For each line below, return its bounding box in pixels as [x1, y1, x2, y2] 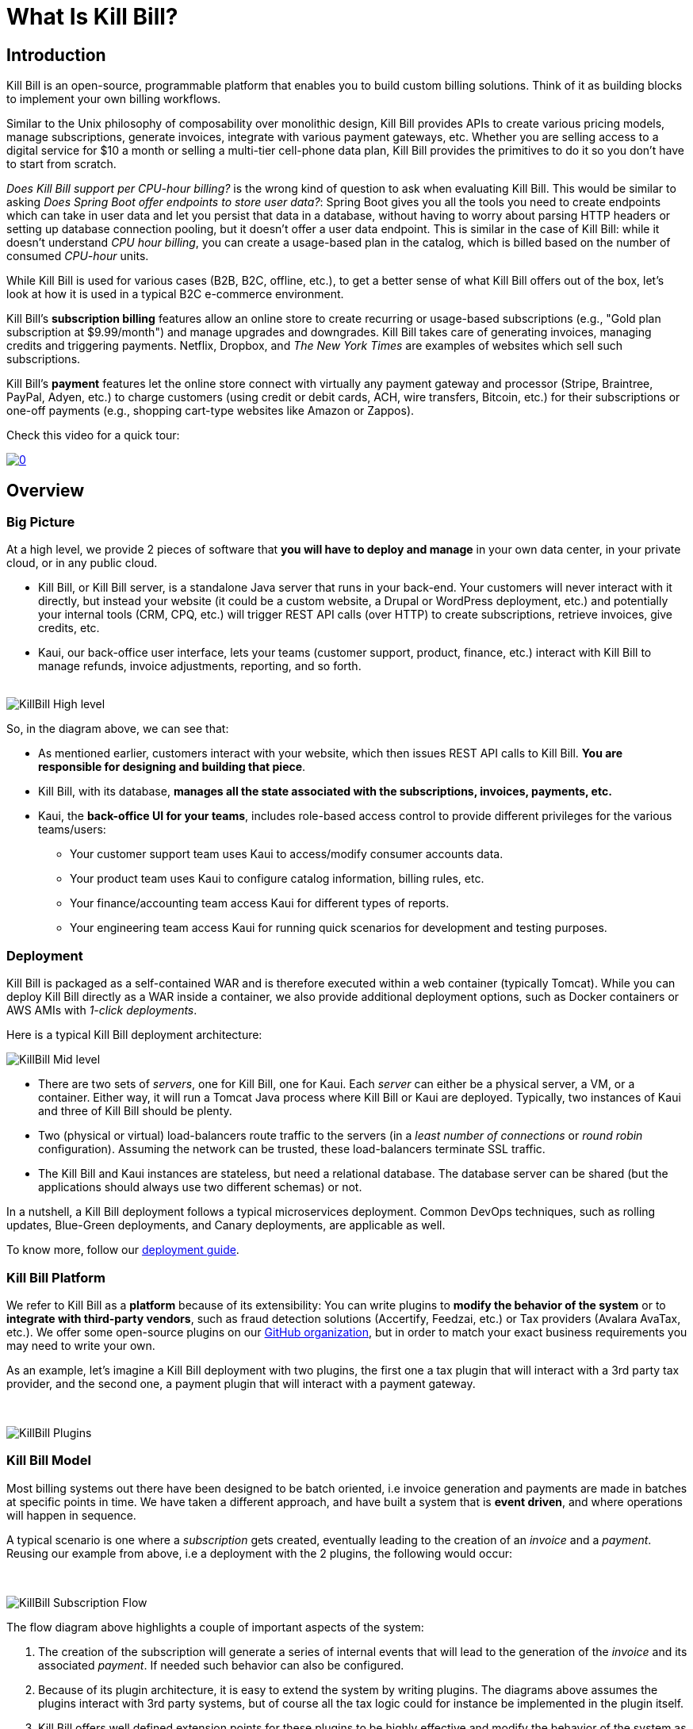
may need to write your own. [6, 1338, 155, 1352]
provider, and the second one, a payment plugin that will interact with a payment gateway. [6, 1376, 476, 1390]
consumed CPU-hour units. [6, 249, 149, 263]
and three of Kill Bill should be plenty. [38, 1104, 232, 1118]
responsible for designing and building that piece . [38, 760, 306, 774]
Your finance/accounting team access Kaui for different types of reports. [70, 896, 450, 911]
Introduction [6, 44, 106, 65]
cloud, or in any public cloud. [6, 556, 158, 570]
